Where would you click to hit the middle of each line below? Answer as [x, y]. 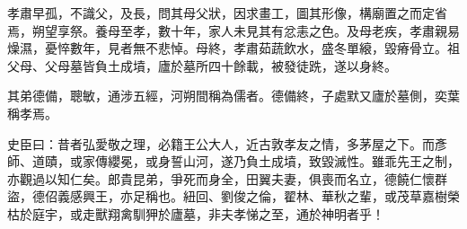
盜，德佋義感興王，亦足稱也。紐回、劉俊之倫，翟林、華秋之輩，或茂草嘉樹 [227, 196]
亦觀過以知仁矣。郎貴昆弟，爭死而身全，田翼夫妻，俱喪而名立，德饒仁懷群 [227, 178]
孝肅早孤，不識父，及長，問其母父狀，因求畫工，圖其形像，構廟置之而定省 [227, 13]
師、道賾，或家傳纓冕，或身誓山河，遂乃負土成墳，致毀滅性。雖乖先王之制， [233, 161]
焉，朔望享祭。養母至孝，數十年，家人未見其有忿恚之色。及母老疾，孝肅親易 [233, 30]
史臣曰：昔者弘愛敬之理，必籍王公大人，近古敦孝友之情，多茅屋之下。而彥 [227, 143]
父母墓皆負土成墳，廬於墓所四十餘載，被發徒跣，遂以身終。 [220, 65]
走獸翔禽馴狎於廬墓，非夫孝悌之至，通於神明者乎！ [233, 213]
